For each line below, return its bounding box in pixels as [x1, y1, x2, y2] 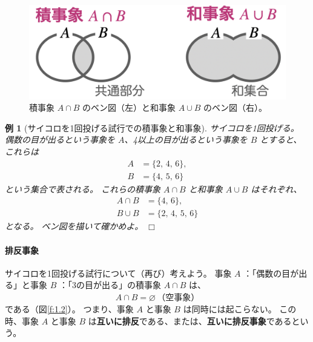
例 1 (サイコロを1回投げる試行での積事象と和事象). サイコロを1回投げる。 [5, 121, 299, 134]
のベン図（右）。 [203, 101, 268, 114]
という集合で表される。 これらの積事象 [5, 182, 161, 195]
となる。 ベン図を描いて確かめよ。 [5, 220, 143, 232]
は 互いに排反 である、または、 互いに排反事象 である [88, 314, 292, 327]
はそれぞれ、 [251, 182, 302, 195]
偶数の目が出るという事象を [5, 133, 115, 146]
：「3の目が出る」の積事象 [59, 278, 161, 291]
